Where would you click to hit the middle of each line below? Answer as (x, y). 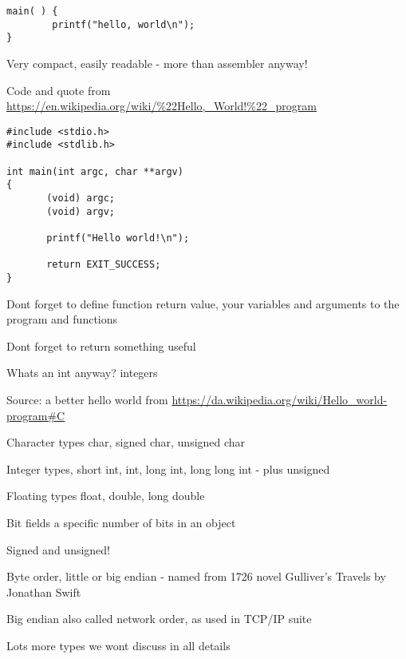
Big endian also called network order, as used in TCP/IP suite (159, 619)
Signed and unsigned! (59, 549)
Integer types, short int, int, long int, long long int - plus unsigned (168, 468)
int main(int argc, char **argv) (95, 171)
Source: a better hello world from (87, 399)
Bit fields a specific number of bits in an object (121, 522)
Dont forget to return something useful (101, 345)
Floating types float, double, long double (106, 496)
